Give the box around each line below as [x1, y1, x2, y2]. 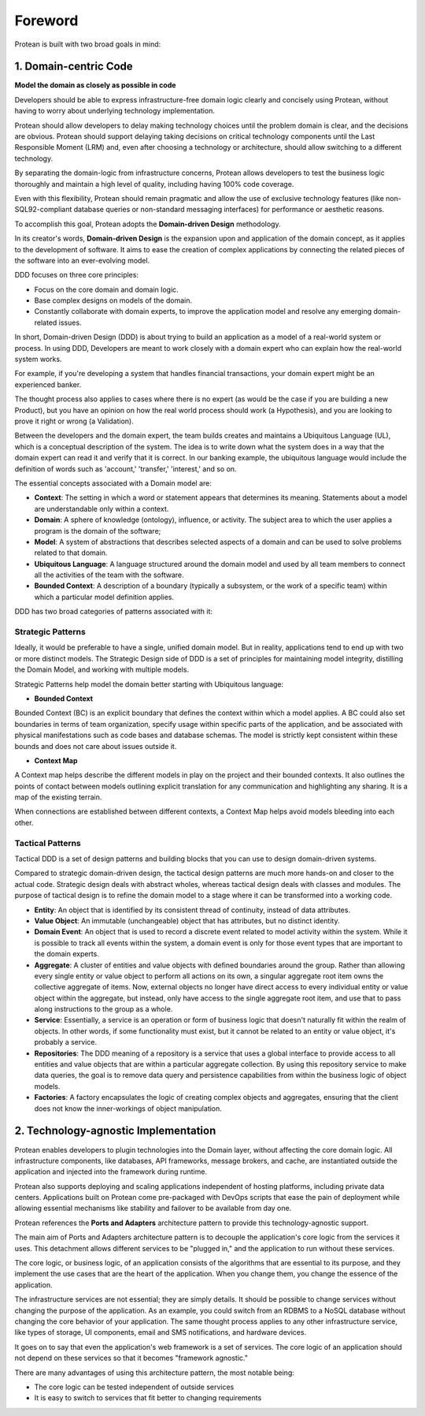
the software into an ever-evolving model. [14, 255, 150, 265]
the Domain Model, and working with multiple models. [14, 665, 189, 674]
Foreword [14, 12, 79, 29]
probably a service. [34, 1038, 98, 1047]
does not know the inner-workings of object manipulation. [34, 1104, 222, 1113]
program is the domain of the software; [34, 526, 161, 535]
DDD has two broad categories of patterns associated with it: [14, 607, 213, 617]
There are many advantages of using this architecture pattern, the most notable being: [14, 1368, 295, 1377]
